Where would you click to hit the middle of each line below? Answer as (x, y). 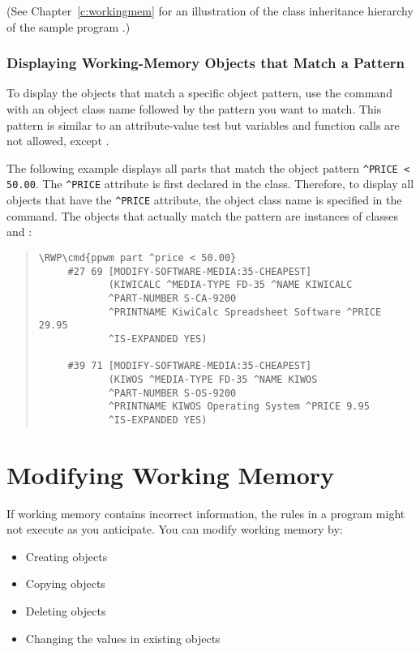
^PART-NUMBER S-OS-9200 (172, 393)
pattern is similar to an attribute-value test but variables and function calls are (203, 124)
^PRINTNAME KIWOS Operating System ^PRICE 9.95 (239, 407)
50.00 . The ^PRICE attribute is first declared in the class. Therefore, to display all (210, 184)
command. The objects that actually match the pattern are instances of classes (203, 215)
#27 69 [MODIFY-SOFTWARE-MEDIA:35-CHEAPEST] (190, 271)
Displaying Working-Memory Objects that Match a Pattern (206, 63)
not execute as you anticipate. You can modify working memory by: (175, 529)
